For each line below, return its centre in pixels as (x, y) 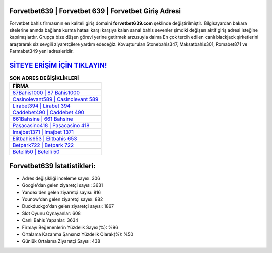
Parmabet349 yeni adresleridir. (42, 51)
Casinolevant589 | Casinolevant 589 (55, 99)
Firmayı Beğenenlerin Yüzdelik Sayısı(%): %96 (70, 227)
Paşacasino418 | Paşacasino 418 (51, 126)
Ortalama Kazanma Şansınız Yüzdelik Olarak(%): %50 (78, 234)
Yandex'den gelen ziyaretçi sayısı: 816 (61, 192)
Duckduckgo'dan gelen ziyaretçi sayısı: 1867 (68, 206)
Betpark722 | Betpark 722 (43, 145)
